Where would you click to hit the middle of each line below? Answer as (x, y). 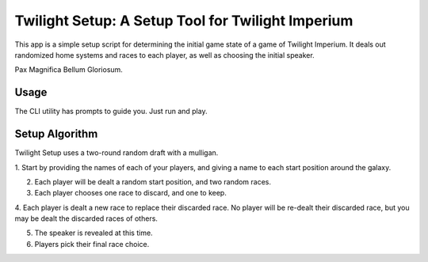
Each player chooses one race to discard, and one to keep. (131, 193)
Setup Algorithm (56, 134)
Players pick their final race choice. (92, 244)
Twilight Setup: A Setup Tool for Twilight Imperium (184, 21)
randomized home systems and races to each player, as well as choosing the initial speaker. (164, 55)
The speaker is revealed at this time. (94, 233)
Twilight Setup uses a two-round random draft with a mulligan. (117, 153)
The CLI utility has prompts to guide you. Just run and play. (111, 112)
